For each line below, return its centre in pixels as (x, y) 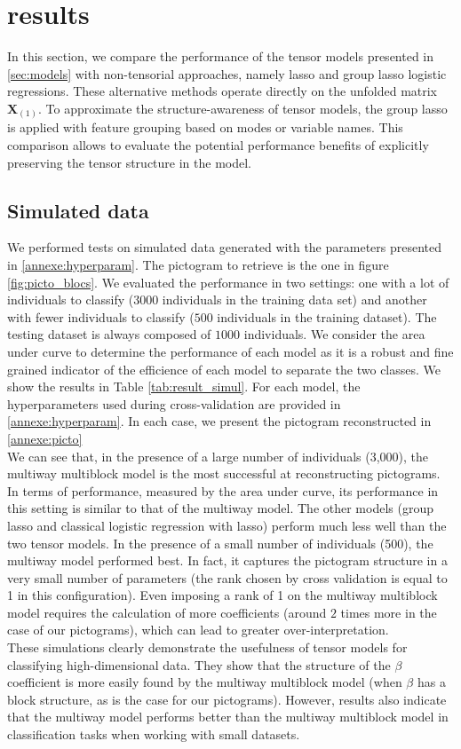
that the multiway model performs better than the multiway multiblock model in (228, 717)
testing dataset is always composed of (109, 334)
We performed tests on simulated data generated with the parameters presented (225, 247)
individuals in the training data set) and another (294, 300)
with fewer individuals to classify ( (101, 316)
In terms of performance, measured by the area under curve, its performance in (223, 490)
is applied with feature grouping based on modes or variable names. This (205, 127)
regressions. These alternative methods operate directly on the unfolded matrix (223, 91)
